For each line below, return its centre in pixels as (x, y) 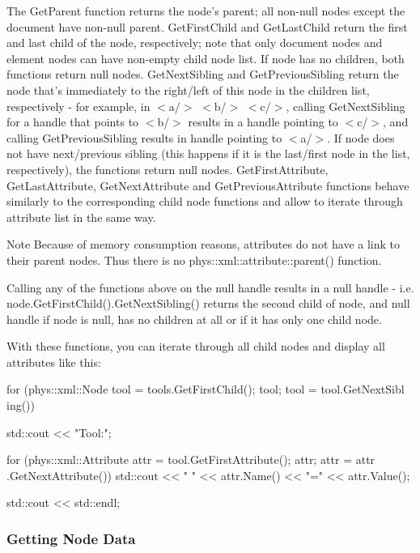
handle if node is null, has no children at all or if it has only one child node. (194, 319)
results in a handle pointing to (263, 122)
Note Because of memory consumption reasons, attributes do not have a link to (204, 244)
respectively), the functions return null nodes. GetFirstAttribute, (168, 169)
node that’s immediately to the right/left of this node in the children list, (188, 89)
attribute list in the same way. (81, 217)
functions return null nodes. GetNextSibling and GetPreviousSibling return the (203, 74)
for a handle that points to (73, 122)
